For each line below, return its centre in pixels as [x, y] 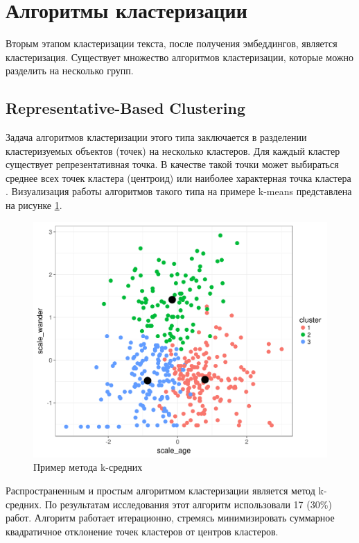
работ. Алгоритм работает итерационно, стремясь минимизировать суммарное [170, 518]
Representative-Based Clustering [126, 108]
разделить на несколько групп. [70, 70]
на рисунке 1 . [34, 205]
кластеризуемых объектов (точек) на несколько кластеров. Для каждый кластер [173, 150]
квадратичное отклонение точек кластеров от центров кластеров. [142, 531]
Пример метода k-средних [88, 467]
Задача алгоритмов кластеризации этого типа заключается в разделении [156, 137]
